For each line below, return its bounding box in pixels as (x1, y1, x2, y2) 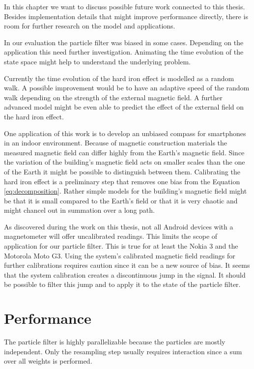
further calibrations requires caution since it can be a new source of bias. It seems (4, 260, 250, 270)
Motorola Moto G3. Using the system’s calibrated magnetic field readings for (4, 250, 235, 260)
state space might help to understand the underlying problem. (4, 56, 191, 66)
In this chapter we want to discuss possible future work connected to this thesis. (4, 1, 245, 11)
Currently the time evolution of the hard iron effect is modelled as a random (4, 73, 234, 83)
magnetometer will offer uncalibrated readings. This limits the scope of (4, 231, 218, 241)
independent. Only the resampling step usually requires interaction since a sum (4, 346, 242, 356)
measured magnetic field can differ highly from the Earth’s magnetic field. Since (4, 147, 245, 157)
